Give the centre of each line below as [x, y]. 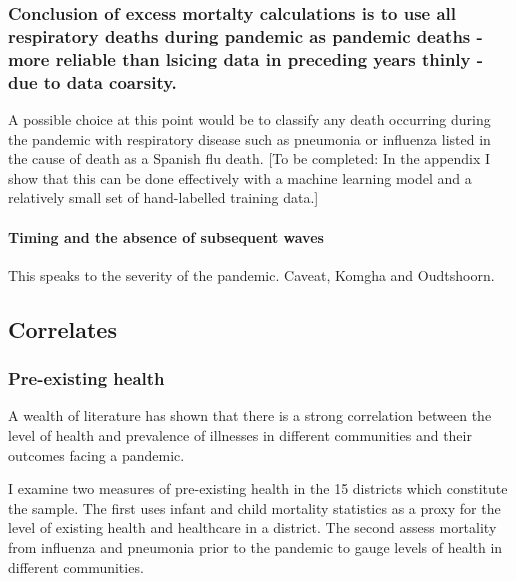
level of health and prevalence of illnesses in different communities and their [240, 434]
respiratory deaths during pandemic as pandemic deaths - [245, 35]
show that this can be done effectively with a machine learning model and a [240, 177]
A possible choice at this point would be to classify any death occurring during [249, 118]
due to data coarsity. [92, 81]
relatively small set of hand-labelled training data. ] [163, 197]
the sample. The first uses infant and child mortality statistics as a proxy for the [254, 507]
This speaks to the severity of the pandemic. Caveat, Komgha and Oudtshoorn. [251, 274]
